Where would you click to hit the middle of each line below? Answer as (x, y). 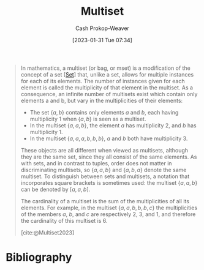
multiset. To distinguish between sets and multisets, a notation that (105, 176)
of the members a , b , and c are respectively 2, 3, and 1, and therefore (108, 214)
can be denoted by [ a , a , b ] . (55, 189)
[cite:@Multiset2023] (47, 232)
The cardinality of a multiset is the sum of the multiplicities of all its (105, 201)
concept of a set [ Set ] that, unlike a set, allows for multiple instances (107, 74)
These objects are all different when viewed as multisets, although (104, 150)
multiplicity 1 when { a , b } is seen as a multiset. (88, 119)
